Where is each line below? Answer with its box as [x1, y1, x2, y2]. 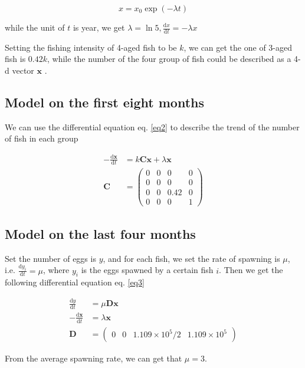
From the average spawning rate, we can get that [5, 351, 182, 364]
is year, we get [73, 21, 125, 33]
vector [12, 64, 34, 77]
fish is [5, 52, 26, 65]
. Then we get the [219, 264, 283, 276]
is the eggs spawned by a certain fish [81, 264, 214, 276]
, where [42, 264, 70, 276]
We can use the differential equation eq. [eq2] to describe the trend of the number [5, 120, 300, 133]
